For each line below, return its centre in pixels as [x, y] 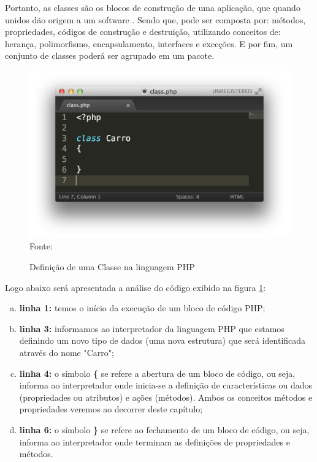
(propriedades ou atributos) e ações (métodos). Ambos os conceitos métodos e [166, 397]
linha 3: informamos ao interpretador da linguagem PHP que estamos [152, 328]
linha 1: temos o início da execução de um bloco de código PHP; [142, 308]
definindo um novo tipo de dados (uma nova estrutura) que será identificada [162, 340]
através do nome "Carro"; [67, 352]
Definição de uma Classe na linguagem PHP [112, 267]
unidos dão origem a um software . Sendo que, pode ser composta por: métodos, [155, 19]
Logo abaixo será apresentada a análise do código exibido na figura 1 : [136, 287]
